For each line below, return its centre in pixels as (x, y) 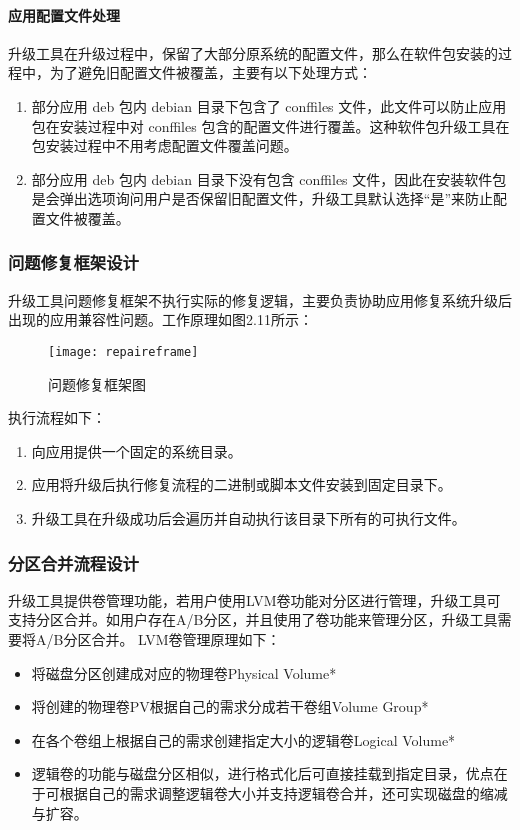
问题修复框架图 (97, 383)
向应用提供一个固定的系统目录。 (136, 450)
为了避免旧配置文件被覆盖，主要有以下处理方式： (210, 72)
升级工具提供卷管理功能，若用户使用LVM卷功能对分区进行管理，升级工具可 (254, 599)
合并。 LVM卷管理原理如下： (186, 638)
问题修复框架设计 (73, 262)
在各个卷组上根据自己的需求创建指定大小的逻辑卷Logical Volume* (243, 739)
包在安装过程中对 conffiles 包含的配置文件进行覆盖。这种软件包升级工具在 (270, 125)
